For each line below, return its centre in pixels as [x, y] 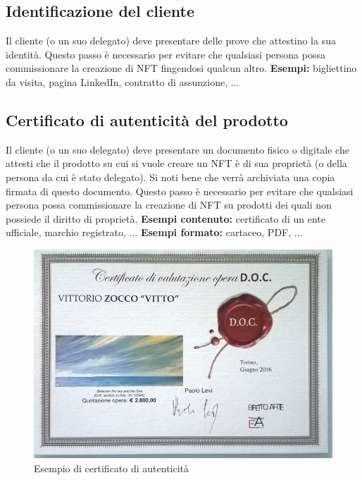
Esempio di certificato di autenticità [112, 468]
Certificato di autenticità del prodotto [147, 119]
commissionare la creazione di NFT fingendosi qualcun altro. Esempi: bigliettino [181, 68]
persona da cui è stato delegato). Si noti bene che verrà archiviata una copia [170, 177]
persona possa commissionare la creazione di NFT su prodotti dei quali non [169, 205]
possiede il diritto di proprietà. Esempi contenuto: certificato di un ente [166, 218]
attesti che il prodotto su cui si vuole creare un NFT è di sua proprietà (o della [176, 163]
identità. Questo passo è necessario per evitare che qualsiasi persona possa [166, 54]
